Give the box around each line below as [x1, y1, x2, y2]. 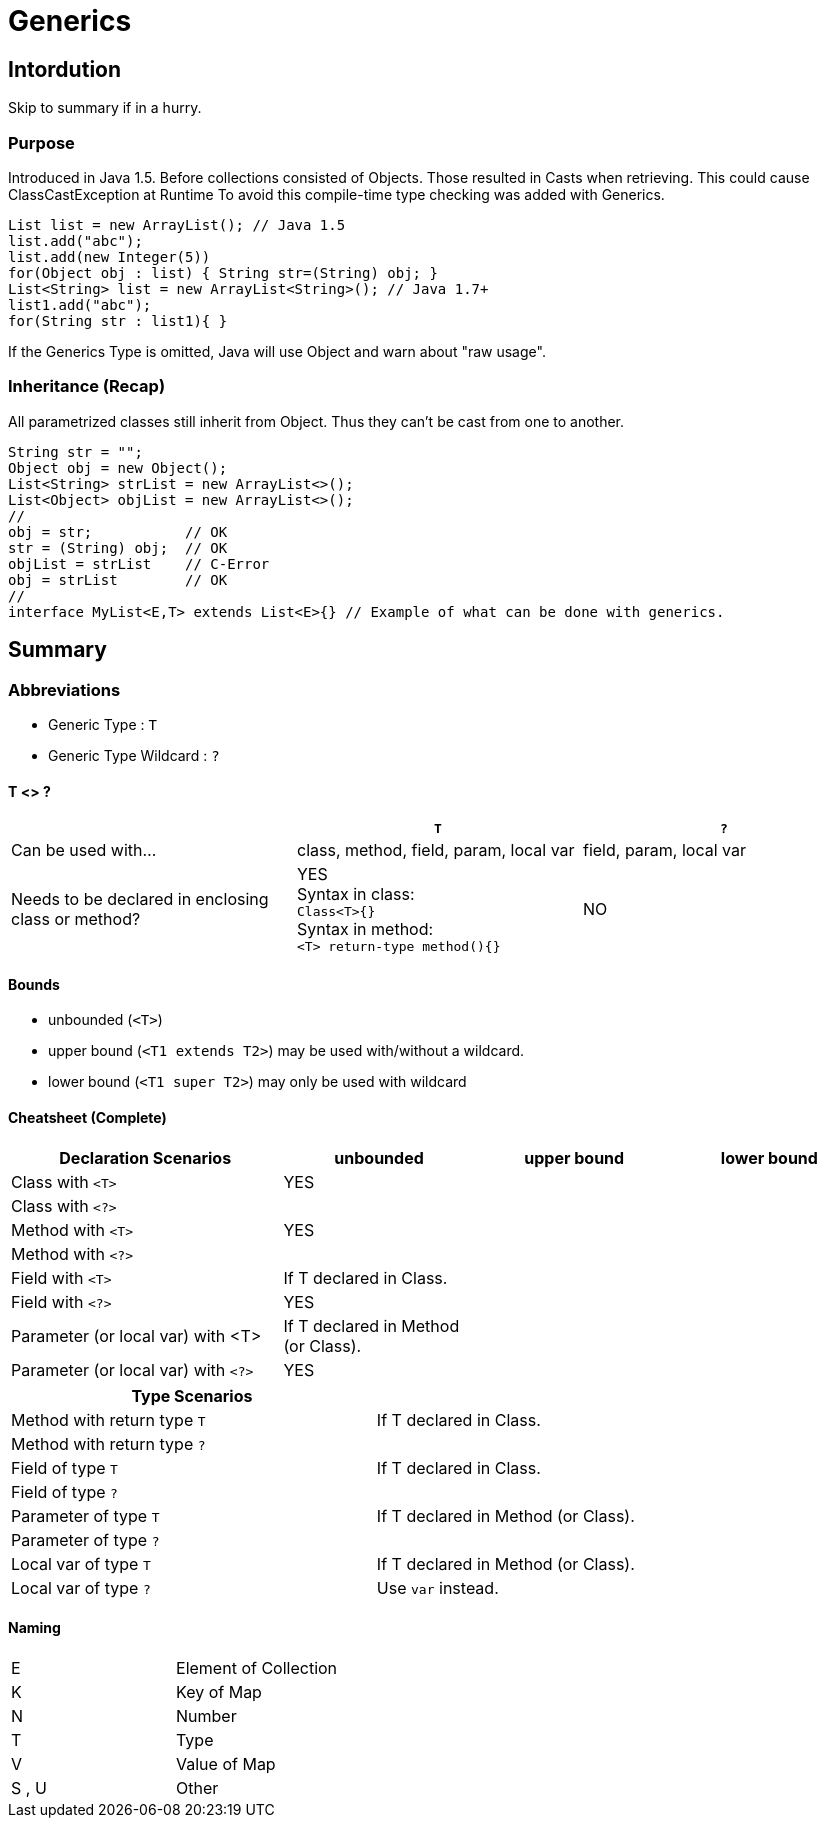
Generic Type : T [48, 715, 157, 733]
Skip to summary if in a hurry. [8, 99, 202, 117]
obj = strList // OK [8, 571, 228, 588]
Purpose [8, 132, 75, 153]
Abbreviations [8, 679, 121, 700]
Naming [8, 1619, 61, 1637]
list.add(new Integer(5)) [8, 248, 211, 265]
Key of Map [176, 1681, 262, 1702]
